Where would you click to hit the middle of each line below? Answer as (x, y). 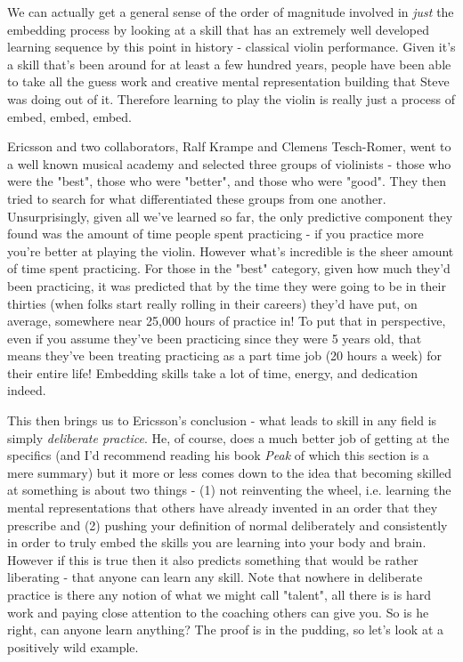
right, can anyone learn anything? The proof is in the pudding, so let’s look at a (225, 630)
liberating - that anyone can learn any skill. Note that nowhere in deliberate (215, 577)
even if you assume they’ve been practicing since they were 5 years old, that (215, 338)
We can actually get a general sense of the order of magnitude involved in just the (231, 12)
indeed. (27, 390)
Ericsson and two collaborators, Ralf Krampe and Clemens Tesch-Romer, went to (229, 146)
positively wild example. (73, 646)
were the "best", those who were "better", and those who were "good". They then (227, 181)
